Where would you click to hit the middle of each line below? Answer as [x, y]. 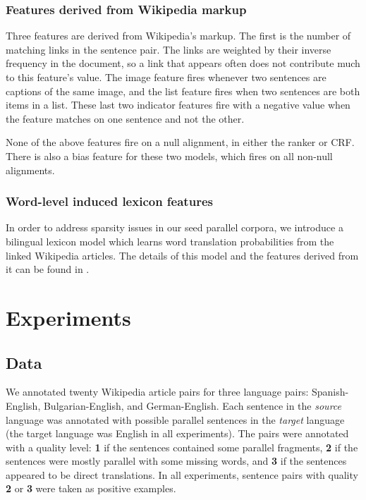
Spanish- [330, 392]
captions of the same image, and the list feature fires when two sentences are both [183, 91]
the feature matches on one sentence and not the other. [125, 118]
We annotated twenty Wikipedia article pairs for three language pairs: [157, 392]
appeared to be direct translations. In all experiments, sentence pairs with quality [182, 474]
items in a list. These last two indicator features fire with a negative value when [178, 105]
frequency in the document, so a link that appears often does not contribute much [183, 63]
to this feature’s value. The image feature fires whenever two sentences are [166, 77]
